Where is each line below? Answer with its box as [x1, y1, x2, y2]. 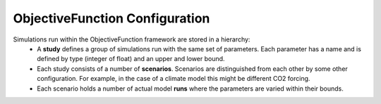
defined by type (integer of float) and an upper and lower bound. [37, 55, 225, 63]
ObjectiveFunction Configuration [13, 11, 210, 26]
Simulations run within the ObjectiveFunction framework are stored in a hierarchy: [13, 35, 250, 44]
